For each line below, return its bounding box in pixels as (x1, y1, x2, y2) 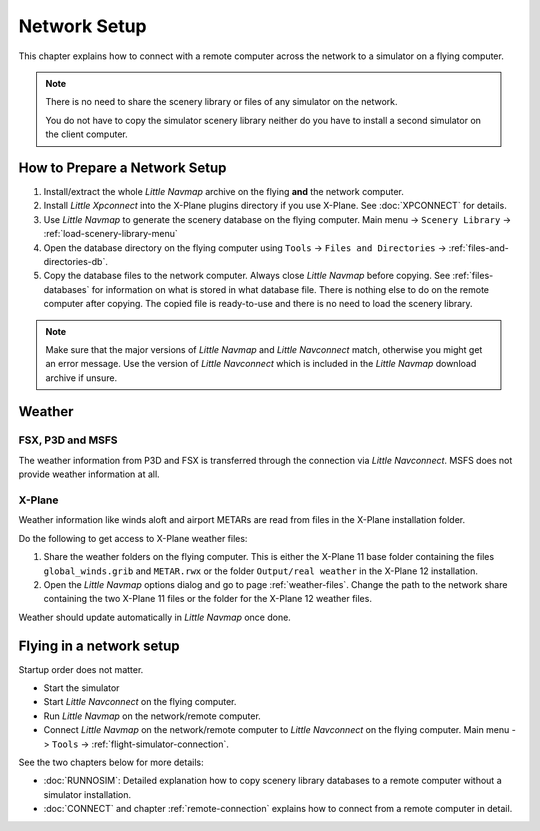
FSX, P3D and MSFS (18, 433, 119, 447)
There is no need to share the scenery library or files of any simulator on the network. (45, 96, 399, 108)
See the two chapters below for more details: (18, 756, 204, 768)
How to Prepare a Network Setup (18, 159, 227, 176)
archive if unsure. (45, 371, 118, 384)
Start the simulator (43, 682, 120, 694)
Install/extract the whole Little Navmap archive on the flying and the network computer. (43, 186, 404, 198)
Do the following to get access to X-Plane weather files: (18, 532, 248, 544)
